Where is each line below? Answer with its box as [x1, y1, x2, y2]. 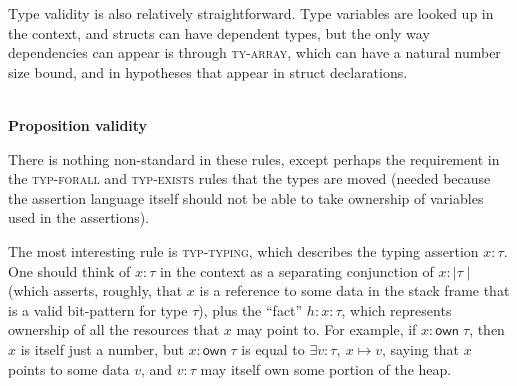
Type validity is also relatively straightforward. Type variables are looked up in [8, 3, 494, 23]
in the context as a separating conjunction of [159, 260, 434, 281]
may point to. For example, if [236, 319, 417, 340]
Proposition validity [8, 114, 148, 135]
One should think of [8, 260, 131, 281]
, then [469, 319, 505, 340]
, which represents [341, 299, 452, 320]
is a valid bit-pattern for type [8, 299, 188, 320]
